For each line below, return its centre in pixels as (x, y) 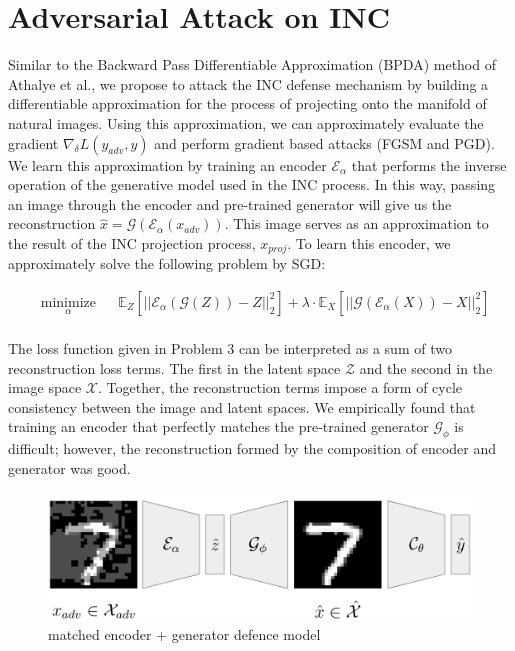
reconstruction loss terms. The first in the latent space (174, 367)
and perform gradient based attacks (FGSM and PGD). (324, 142)
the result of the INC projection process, (132, 242)
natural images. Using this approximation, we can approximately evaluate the (246, 122)
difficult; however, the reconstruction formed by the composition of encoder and (252, 448)
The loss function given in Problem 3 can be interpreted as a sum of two (230, 347)
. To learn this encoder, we (369, 242)
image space (45, 387)
